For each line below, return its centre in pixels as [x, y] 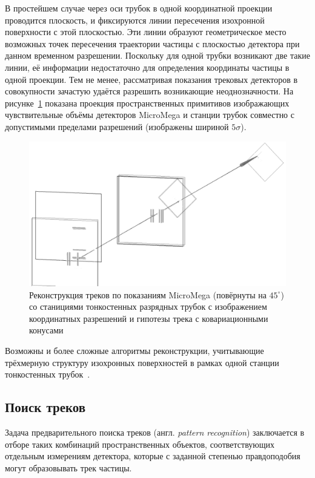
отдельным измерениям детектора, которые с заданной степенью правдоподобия [153, 456]
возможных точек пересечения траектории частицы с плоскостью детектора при [152, 43]
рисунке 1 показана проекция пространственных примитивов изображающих [147, 103]
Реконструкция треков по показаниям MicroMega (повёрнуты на [148, 294]
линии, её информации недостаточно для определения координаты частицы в [147, 67]
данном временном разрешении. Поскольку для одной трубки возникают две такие [157, 55]
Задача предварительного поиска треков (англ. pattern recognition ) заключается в [155, 432]
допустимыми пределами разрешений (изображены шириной [117, 126]
